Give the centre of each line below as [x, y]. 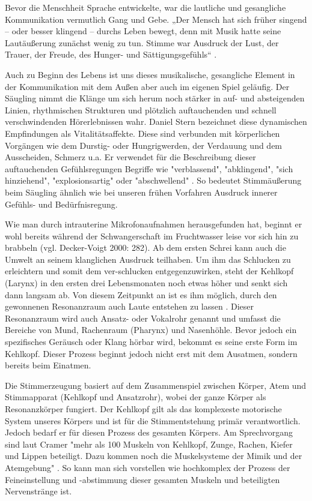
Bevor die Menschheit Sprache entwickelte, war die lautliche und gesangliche [145, 7]
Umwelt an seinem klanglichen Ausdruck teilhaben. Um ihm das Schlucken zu [148, 259]
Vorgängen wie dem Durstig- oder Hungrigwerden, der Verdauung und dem [144, 145]
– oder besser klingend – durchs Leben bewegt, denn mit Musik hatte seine [143, 31]
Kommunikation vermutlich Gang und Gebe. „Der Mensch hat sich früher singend [156, 19]
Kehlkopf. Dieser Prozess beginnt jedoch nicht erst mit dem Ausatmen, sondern [151, 353]
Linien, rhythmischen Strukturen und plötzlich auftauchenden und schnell [141, 109]
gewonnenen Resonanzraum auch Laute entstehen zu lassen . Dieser [129, 306]
